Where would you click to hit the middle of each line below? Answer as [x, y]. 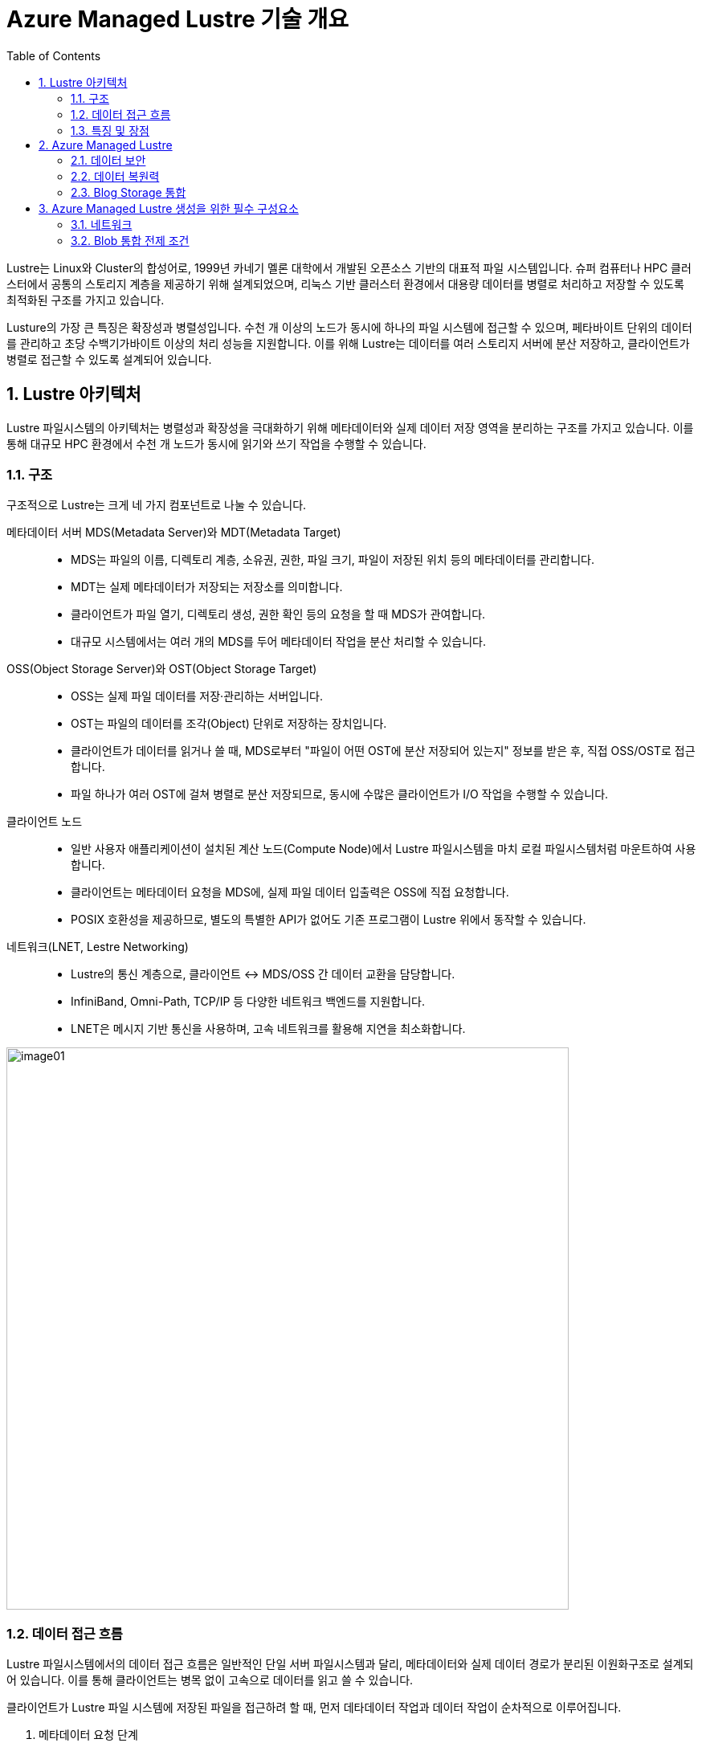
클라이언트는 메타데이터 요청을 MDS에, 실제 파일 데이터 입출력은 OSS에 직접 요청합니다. [290, 892]
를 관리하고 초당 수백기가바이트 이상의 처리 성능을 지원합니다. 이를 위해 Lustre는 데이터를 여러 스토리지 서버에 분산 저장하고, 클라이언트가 [348, 343]
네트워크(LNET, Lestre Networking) [98, 947]
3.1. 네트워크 [102, 224]
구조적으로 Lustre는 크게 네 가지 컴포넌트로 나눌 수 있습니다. [157, 505]
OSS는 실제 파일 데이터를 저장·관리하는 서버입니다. [197, 696]
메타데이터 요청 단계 [88, 1735]
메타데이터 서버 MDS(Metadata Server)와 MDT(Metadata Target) [174, 533]
